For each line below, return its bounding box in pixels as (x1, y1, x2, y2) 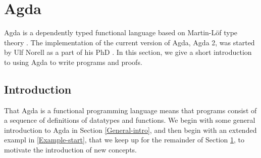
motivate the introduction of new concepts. (4, 144, 137, 155)
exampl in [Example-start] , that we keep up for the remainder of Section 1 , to (4, 134, 245, 145)
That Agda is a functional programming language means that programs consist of (4, 105, 257, 115)
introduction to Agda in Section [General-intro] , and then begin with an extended (4, 124, 257, 135)
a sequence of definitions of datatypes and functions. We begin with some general (4, 115, 255, 125)
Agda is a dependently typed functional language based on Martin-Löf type (4, 27, 238, 38)
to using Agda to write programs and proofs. (4, 56, 142, 67)
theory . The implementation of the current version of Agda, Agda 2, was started (4, 37, 255, 47)
